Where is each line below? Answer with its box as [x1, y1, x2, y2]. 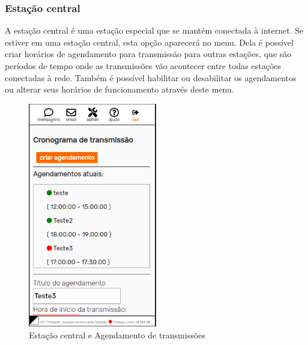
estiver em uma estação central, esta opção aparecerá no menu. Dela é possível [5, 35, 294, 48]
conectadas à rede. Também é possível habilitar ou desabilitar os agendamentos [5, 71, 297, 84]
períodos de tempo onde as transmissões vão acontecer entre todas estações [5, 60, 282, 72]
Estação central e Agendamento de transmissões [29, 328, 205, 341]
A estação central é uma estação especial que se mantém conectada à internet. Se [5, 24, 304, 37]
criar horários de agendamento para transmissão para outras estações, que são [5, 47, 292, 60]
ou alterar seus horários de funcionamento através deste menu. [5, 83, 234, 96]
